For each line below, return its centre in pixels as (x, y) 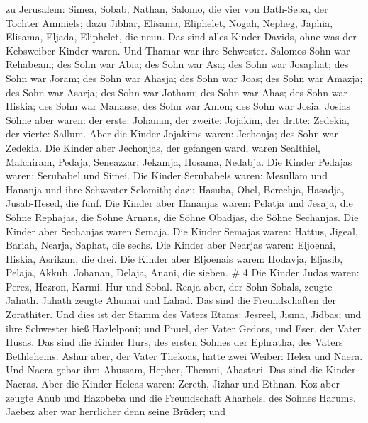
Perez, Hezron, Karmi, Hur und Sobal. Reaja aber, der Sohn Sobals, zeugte (169, 286)
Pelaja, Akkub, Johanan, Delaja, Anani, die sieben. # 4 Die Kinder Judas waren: (183, 272)
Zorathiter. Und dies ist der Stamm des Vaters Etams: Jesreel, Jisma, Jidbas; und (184, 314)
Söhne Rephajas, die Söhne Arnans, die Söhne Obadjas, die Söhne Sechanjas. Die (182, 216)
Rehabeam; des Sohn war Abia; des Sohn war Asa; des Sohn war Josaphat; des (177, 64)
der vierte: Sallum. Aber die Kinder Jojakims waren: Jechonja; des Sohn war (172, 134)
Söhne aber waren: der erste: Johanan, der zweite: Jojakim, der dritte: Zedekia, (178, 119)
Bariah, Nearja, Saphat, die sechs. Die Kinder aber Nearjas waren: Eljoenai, (171, 245)
